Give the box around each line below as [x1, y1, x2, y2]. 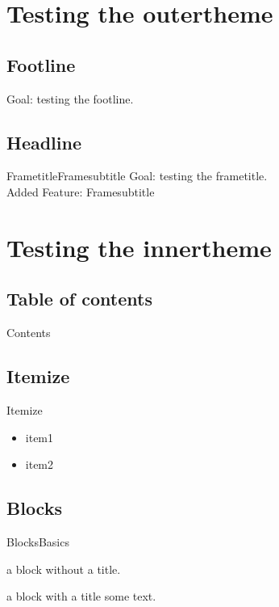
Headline [6, 129, 82, 154]
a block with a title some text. [6, 588, 156, 605]
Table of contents [6, 286, 152, 311]
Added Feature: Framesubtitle [6, 183, 155, 200]
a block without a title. [6, 560, 121, 577]
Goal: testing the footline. [6, 90, 134, 107]
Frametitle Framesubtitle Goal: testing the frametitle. [6, 167, 268, 184]
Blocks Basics [6, 533, 69, 550]
